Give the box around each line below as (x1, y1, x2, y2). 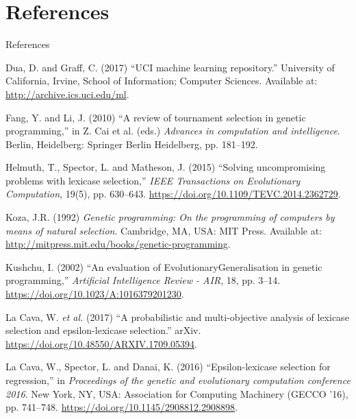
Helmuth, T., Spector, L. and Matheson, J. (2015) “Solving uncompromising (5, 160, 326, 174)
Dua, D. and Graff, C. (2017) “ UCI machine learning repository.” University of (5, 60, 335, 74)
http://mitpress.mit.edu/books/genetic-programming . (5, 237, 231, 251)
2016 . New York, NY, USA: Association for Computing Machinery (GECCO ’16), (5, 386, 348, 400)
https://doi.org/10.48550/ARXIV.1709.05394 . (5, 336, 197, 350)
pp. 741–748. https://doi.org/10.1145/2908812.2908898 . (5, 400, 238, 414)
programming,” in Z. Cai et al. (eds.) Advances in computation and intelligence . (5, 123, 340, 138)
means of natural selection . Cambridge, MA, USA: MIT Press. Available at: (5, 223, 322, 237)
